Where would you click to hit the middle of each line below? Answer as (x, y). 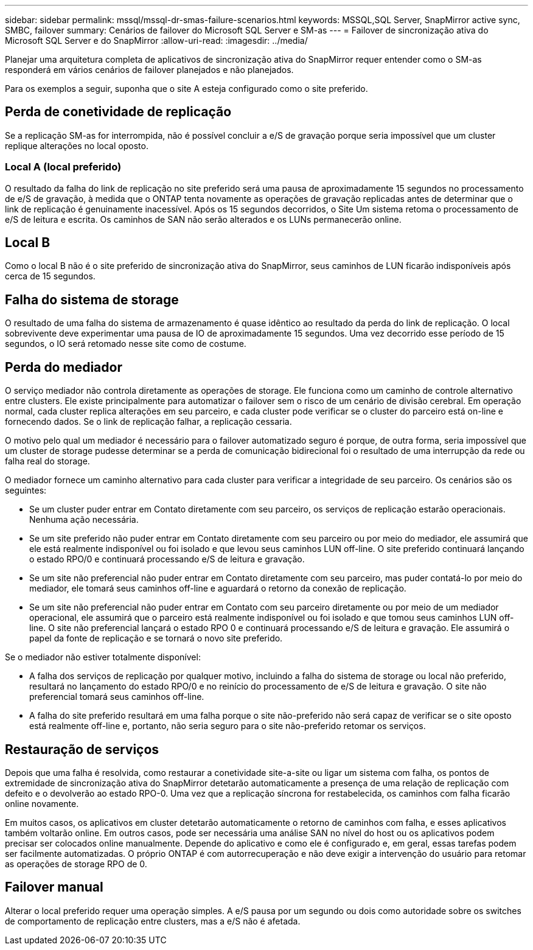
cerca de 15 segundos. (50, 276)
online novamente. (42, 803)
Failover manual (54, 887)
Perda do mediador (64, 367)
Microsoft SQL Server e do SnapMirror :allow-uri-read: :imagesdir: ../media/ (156, 40)
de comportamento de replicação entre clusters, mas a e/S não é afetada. (153, 921)
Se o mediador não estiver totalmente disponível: (103, 657)
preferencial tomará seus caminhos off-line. (117, 697)
